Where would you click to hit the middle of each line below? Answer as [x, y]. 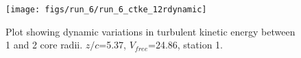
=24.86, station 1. [185, 45]
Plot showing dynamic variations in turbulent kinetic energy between [150, 31]
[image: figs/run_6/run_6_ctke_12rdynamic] [106, 10]
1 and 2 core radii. [44, 45]
